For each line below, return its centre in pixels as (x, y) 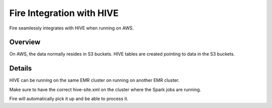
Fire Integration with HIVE (64, 13)
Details (21, 68)
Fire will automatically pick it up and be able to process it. (69, 99)
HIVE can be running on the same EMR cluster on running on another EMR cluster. (94, 80)
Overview (25, 42)
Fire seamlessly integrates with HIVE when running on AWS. (72, 28)
